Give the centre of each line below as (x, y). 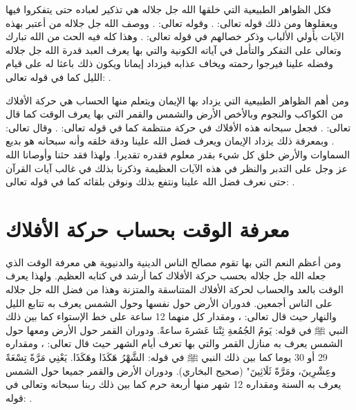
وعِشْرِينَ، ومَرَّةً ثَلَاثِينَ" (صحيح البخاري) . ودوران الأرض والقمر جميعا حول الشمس (171, 370)
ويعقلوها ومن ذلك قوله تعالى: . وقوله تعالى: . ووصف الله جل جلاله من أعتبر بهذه (172, 22)
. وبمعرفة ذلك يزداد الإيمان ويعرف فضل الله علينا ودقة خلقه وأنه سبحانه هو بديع (170, 141)
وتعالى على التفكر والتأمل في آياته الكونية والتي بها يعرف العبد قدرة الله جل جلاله (174, 49)
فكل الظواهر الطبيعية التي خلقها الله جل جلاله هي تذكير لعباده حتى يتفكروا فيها (169, 9)
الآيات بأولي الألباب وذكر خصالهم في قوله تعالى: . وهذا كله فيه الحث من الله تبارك (175, 36)
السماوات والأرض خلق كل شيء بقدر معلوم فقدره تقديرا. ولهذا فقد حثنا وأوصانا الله (178, 154)
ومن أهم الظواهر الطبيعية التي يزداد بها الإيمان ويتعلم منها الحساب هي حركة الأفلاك (177, 100)
